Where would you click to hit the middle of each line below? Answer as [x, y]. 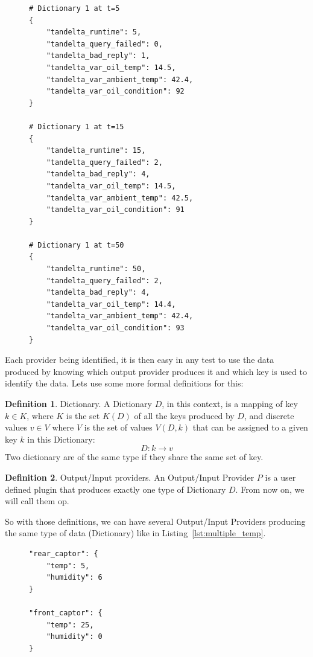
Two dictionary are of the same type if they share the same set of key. [134, 457]
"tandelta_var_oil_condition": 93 [115, 328]
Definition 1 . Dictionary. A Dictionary [78, 403]
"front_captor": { [66, 613]
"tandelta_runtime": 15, [96, 151]
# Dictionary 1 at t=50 [77, 245]
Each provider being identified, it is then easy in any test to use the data [140, 360]
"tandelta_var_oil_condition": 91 [115, 210]
